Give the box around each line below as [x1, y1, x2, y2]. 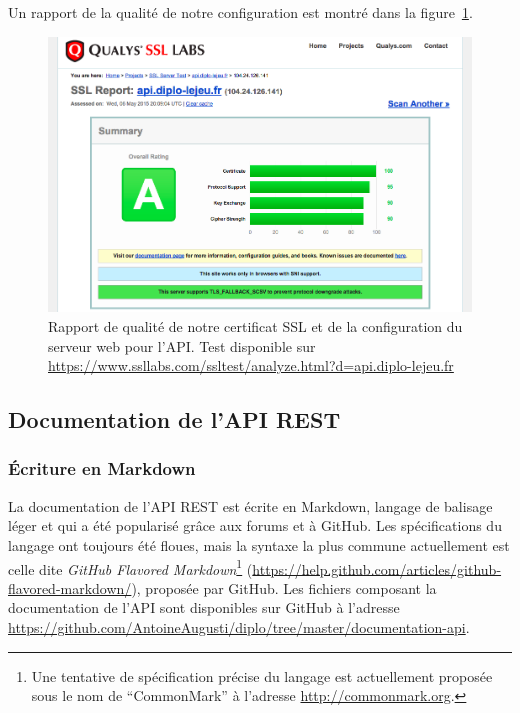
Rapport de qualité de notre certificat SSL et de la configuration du [48, 315, 463, 336]
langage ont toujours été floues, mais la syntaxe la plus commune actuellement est [8, 534, 510, 555]
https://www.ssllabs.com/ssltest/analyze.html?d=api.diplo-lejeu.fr [48, 355, 454, 376]
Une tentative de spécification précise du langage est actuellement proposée [31, 665, 493, 686]
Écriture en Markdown [8, 456, 196, 481]
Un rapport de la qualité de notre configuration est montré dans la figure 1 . [8, 2, 473, 22]
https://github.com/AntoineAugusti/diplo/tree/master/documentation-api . [8, 616, 470, 637]
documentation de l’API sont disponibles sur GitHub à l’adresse [8, 597, 400, 618]
